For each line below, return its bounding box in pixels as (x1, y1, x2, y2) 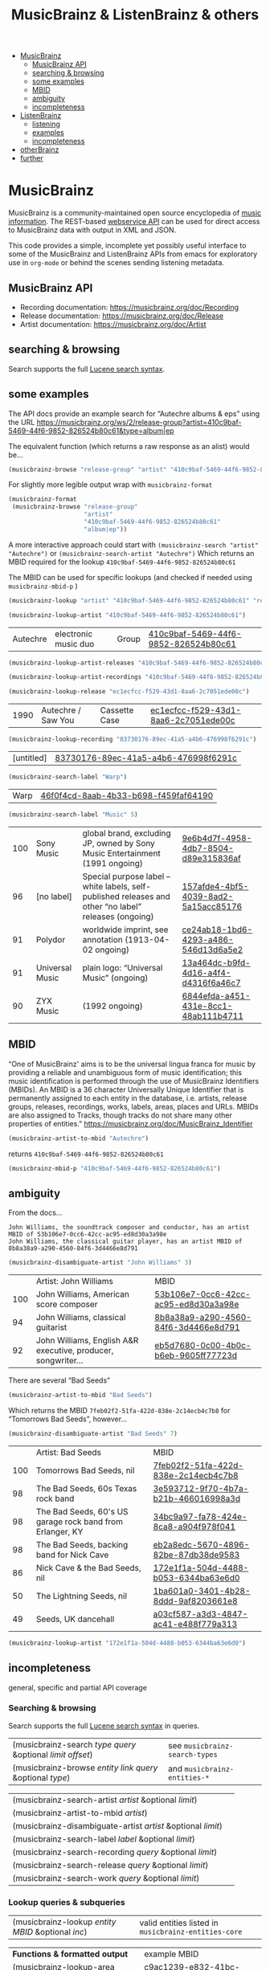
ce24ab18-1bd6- (182, 924, 253, 935)
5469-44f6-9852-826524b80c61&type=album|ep (8, 426, 174, 435)
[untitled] (12, 753, 47, 764)
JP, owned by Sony (82, 837, 155, 848)
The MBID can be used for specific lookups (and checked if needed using (8, 572, 253, 582)
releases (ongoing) (82, 910, 154, 922)
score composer (35, 1299, 98, 1310)
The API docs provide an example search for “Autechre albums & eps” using (8, 408, 260, 419)
